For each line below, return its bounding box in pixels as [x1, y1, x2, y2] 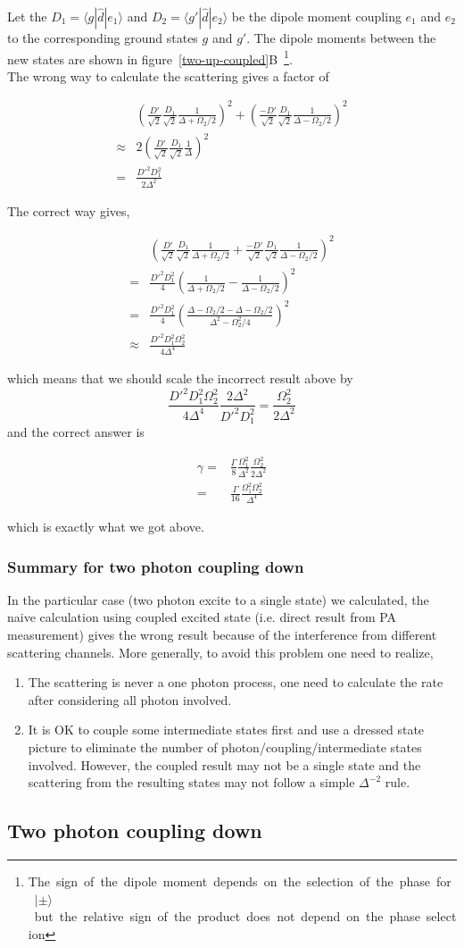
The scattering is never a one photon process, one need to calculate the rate [28, 673, 443, 692]
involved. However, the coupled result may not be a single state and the [28, 755, 421, 774]
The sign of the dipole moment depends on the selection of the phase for [28, 871, 452, 890]
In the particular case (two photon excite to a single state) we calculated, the [7, 590, 429, 608]
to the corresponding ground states [7, 29, 198, 46]
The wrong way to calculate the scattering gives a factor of [7, 66, 329, 85]
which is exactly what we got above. [7, 516, 204, 535]
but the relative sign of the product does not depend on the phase [34, 907, 420, 926]
